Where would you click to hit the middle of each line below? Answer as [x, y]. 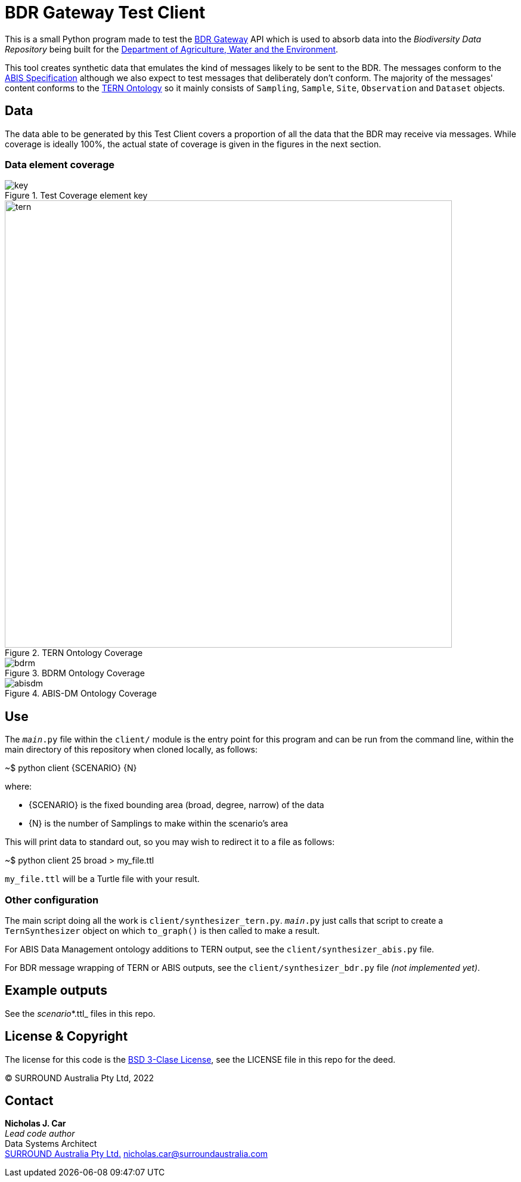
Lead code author [40, 1134]
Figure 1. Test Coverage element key [76, 196]
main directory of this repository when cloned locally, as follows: [131, 750]
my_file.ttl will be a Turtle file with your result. [102, 879]
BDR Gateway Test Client [105, 13]
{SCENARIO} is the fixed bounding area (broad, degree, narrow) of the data [176, 805]
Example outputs [56, 991]
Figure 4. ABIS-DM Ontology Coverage [81, 694]
